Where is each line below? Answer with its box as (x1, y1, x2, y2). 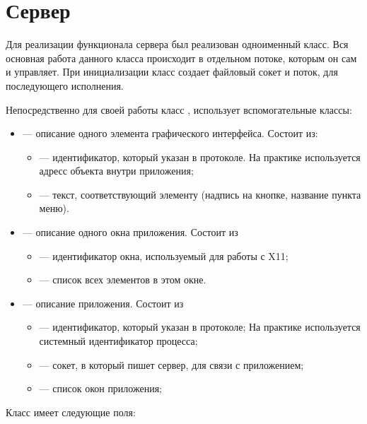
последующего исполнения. (6, 78, 124, 93)
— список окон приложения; (39, 381, 163, 396)
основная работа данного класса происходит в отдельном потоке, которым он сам (6, 50, 357, 65)
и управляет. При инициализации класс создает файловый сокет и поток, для (6, 64, 338, 79)
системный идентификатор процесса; (39, 334, 198, 348)
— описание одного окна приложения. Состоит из (22, 225, 238, 240)
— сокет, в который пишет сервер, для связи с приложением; (39, 357, 304, 372)
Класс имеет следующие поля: (6, 404, 136, 419)
